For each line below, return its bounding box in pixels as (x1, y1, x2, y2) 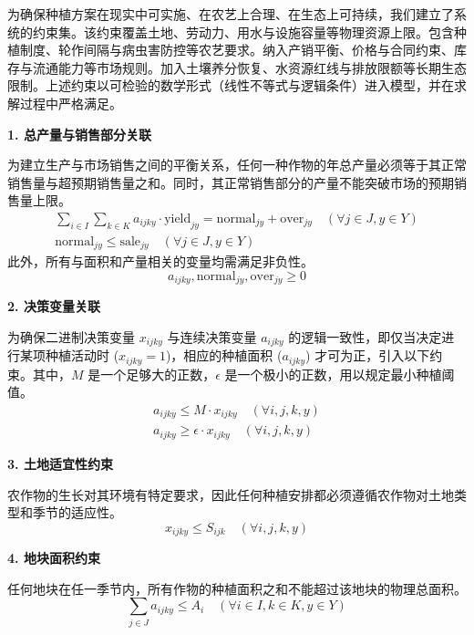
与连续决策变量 (167, 327, 257, 346)
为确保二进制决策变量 (7, 327, 135, 346)
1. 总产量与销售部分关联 (7, 124, 151, 143)
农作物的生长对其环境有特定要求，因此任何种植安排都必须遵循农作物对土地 (7, 484, 454, 504)
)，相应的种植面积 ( (165, 346, 283, 365)
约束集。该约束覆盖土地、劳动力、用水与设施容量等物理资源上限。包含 (32, 22, 454, 41)
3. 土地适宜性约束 (7, 453, 113, 473)
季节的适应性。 (32, 503, 122, 522)
